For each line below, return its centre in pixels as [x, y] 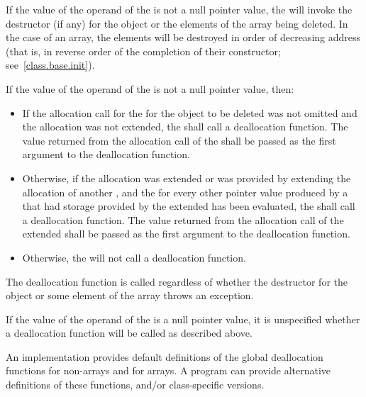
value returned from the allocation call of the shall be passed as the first [179, 140]
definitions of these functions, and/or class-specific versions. [135, 385]
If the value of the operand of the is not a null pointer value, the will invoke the [179, 9]
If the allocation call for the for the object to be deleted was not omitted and [190, 112]
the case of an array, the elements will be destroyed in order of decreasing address [183, 37]
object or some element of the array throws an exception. [130, 295]
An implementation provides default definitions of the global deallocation [165, 356]
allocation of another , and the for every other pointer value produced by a [185, 192]
